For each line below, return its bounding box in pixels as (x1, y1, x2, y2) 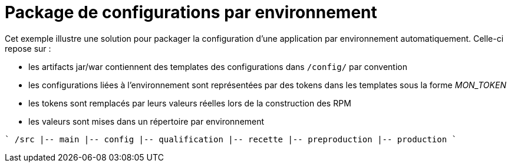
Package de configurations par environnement (5, 2, 377, 22)
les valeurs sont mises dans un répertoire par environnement (28, 116, 265, 126)
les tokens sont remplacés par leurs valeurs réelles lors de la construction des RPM (28, 98, 351, 108)
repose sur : (5, 43, 51, 54)
